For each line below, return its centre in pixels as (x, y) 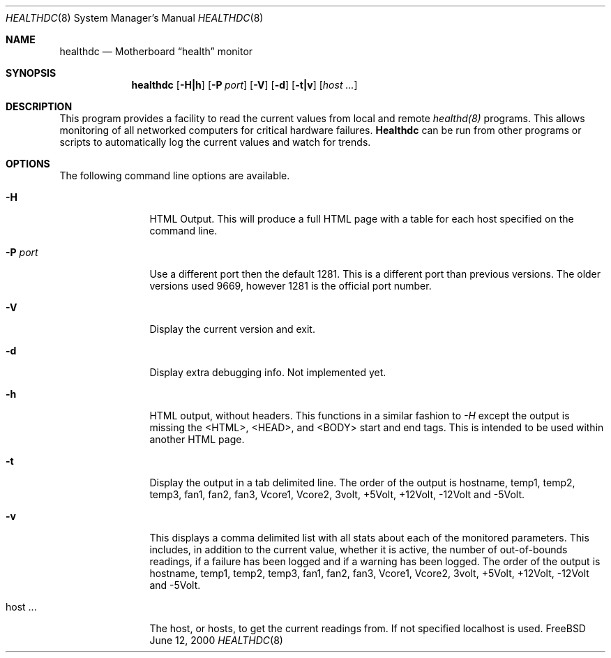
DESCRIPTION (39, 106)
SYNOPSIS (31, 73)
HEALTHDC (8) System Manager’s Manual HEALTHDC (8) (135, 18)
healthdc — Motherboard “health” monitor (156, 51)
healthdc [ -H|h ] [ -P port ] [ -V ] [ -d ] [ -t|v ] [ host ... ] (244, 85)
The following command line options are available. (175, 175)
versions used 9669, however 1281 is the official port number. (291, 286)
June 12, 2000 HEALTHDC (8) (216, 640)
